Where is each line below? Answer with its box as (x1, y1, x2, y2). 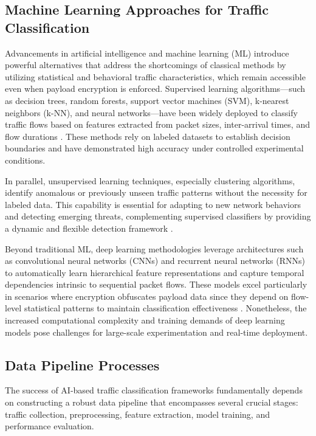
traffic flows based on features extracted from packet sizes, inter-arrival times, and (5, 118, 310, 131)
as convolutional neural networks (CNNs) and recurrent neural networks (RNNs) (5, 254, 305, 267)
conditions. (5, 153, 46, 166)
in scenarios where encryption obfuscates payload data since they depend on (5, 289, 289, 302)
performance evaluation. (5, 420, 94, 432)
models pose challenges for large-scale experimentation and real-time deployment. (5, 325, 308, 338)
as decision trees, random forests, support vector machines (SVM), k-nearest (5, 94, 289, 106)
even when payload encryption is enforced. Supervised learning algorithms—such (5, 82, 306, 95)
